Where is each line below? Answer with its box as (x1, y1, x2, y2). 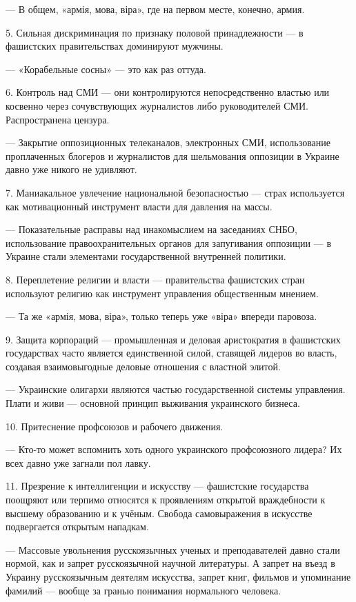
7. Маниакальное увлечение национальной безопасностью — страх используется (6, 185, 345, 199)
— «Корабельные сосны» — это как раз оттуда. (6, 61, 206, 76)
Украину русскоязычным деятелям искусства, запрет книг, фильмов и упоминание (6, 570, 351, 583)
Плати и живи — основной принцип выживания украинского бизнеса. (6, 396, 300, 410)
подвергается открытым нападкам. (6, 519, 149, 534)
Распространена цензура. (6, 112, 110, 126)
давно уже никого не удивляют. (6, 162, 137, 177)
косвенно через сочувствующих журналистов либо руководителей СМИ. (6, 98, 308, 112)
